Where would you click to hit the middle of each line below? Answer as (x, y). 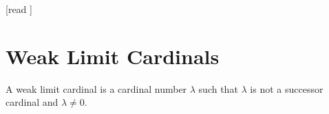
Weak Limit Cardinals (113, 56)
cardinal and (32, 102)
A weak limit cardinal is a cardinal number (96, 88)
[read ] (19, 9)
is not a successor (287, 88)
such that (218, 88)
